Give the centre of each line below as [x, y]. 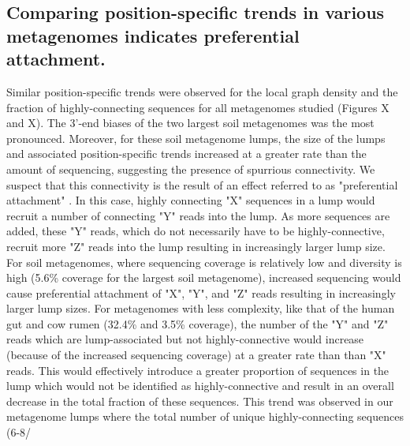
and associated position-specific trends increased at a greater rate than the [186, 154]
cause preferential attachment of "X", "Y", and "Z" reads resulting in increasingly [201, 292]
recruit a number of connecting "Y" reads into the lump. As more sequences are [198, 215]
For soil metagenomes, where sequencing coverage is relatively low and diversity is [204, 262]
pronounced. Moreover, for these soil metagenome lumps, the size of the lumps [196, 138]
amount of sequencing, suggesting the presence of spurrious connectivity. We [191, 169]
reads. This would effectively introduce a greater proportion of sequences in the [198, 370]
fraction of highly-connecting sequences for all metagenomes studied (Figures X [198, 107]
